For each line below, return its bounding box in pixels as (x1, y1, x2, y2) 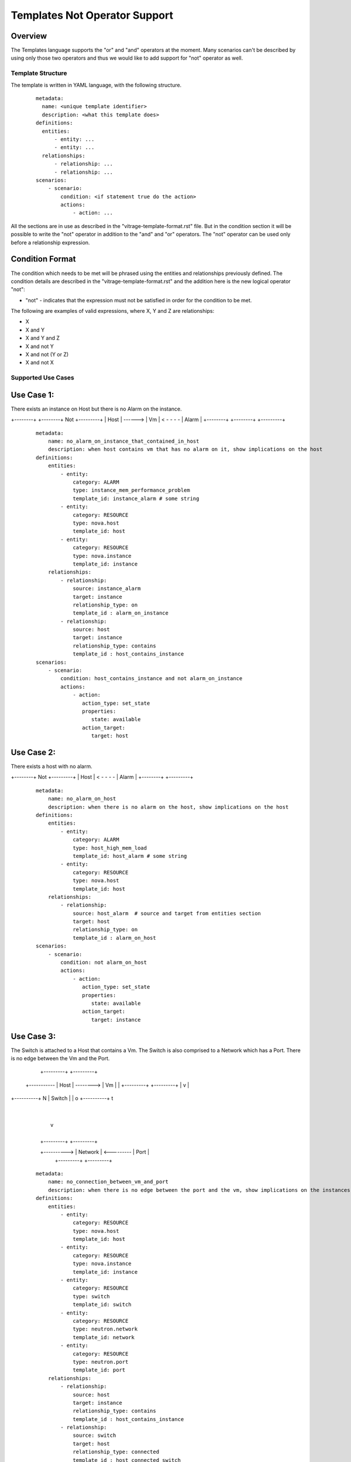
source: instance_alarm (73, 585, 141, 592)
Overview (11, 31, 47, 41)
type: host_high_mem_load (73, 844, 147, 851)
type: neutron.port (73, 1358, 129, 1365)
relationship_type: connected (73, 1449, 160, 1456)
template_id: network (73, 1334, 135, 1340)
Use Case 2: (11, 747, 56, 757)
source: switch (73, 1432, 116, 1439)
